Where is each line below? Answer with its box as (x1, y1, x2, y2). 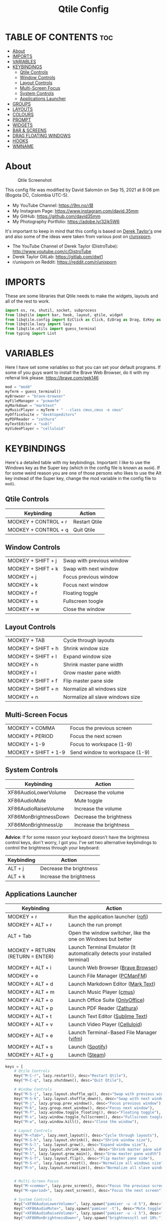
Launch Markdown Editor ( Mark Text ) (68, 980, 156, 987)
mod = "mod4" (5, 384, 32, 389)
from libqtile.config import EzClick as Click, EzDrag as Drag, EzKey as (5, 317, 162, 322)
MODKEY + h (7, 661, 38, 668)
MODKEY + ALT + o (7, 996, 53, 1003)
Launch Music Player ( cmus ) (68, 988, 135, 995)
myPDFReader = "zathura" (5, 417, 57, 422)
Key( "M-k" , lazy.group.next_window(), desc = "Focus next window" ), (14, 1105, 155, 1110)
